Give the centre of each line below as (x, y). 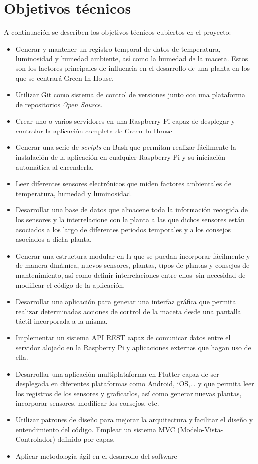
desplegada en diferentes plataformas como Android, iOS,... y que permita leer (135, 383)
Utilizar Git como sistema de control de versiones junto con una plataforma (130, 95)
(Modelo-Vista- (200, 429)
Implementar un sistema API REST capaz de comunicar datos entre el (123, 337)
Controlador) (35, 439)
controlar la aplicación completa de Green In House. (95, 130)
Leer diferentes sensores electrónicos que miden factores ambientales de (123, 183)
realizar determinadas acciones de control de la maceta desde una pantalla (128, 311)
